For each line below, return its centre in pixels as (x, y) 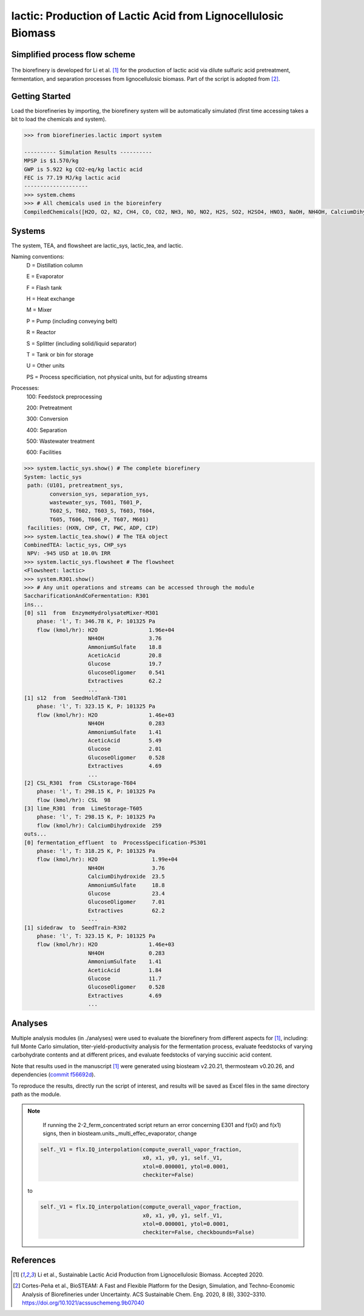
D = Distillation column (55, 265)
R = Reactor (41, 332)
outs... (35, 834)
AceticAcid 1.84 (125, 970)
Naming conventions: (38, 257)
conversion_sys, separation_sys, (99, 494)
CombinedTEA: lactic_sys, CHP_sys (75, 545)
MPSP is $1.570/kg (51, 161)
